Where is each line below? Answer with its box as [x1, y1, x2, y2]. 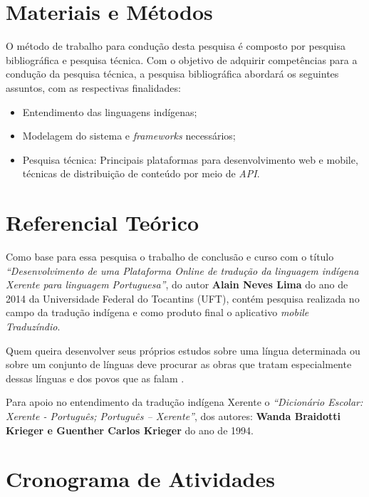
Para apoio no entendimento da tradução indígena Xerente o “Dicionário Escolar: [6, 394, 363, 409]
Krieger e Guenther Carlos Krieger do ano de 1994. [6, 422, 254, 437]
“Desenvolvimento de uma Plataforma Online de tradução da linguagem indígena [6, 263, 359, 278]
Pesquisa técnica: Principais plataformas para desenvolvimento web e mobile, [22, 152, 358, 167]
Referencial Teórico [6, 208, 199, 237]
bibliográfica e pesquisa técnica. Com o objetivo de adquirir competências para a [6, 52, 358, 67]
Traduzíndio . [6, 318, 61, 333]
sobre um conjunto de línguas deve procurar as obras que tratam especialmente [6, 357, 352, 372]
